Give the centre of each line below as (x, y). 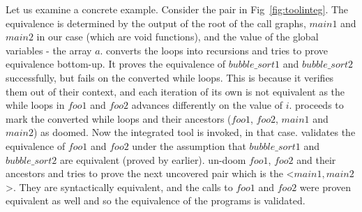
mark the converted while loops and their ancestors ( (119, 118)
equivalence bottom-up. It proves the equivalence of (116, 64)
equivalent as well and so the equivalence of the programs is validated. (156, 200)
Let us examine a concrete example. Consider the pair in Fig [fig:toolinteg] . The (177, 9)
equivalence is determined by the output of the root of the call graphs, (156, 23)
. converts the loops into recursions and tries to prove (214, 50)
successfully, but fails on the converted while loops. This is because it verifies (170, 77)
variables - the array (49, 50)
